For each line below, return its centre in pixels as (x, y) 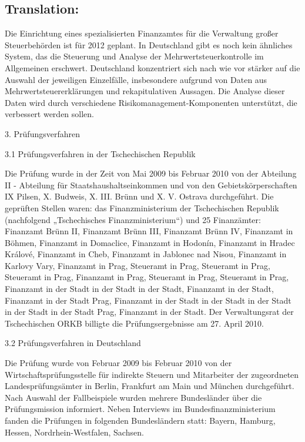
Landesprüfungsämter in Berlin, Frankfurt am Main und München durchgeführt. (150, 386)
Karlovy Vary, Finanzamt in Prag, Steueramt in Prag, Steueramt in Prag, (138, 265)
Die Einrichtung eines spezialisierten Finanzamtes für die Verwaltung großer (142, 33)
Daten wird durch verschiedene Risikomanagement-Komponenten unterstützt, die (151, 102)
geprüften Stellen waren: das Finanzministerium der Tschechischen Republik (142, 207)
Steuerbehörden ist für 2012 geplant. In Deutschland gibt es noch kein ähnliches (149, 44)
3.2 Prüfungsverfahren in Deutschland (73, 343)
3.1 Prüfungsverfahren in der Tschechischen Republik (100, 153)
